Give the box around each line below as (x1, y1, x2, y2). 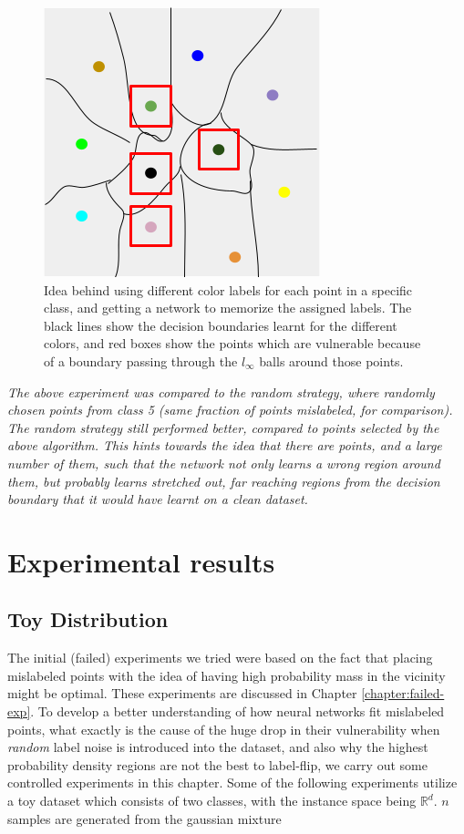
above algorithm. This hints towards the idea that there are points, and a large (7, 436, 442, 455)
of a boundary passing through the (44, 351, 238, 370)
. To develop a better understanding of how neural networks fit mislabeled (30, 702, 445, 721)
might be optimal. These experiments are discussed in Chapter (7, 684, 357, 703)
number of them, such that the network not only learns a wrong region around (7, 453, 440, 472)
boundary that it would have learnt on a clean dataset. (7, 489, 308, 509)
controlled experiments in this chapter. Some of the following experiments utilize (7, 773, 458, 792)
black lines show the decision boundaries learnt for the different (44, 315, 397, 335)
